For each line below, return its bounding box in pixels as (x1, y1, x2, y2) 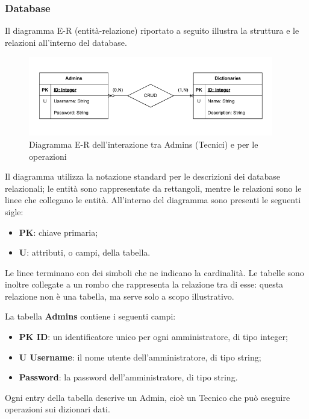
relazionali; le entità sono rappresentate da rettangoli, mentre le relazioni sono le (5, 181, 302, 194)
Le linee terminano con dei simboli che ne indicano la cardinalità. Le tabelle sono (5, 266, 304, 279)
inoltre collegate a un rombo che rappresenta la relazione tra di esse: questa (5, 278, 284, 291)
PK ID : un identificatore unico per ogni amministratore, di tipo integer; (19, 330, 288, 343)
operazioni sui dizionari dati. (5, 403, 110, 415)
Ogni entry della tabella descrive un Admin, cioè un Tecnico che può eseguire (5, 391, 290, 403)
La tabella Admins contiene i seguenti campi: (5, 310, 176, 323)
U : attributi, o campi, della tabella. (19, 246, 151, 259)
